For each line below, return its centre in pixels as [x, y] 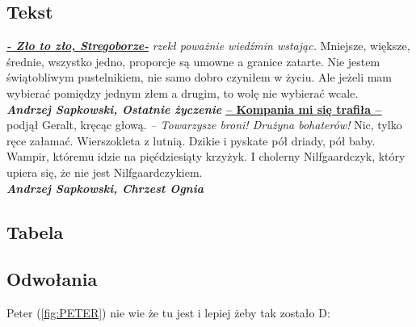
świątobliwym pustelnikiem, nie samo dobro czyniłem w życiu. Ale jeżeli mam [200, 77]
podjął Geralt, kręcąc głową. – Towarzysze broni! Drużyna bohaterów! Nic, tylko [204, 125]
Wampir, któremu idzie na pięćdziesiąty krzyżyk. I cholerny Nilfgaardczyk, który [206, 156]
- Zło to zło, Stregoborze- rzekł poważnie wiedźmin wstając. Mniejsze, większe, [208, 46]
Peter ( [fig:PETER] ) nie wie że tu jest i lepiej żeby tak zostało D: [168, 313]
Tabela [35, 231]
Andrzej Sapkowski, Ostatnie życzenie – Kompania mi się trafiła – [194, 109]
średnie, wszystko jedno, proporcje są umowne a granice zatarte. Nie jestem [193, 61]
